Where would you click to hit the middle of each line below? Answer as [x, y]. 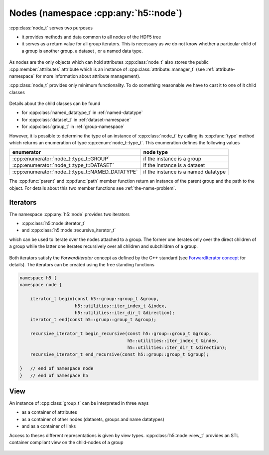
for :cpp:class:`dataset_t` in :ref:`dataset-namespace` [76, 119]
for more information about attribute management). [88, 76]
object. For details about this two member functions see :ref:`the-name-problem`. [93, 188]
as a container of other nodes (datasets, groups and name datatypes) [93, 419]
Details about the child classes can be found [55, 104]
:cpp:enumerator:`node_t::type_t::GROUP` [61, 159]
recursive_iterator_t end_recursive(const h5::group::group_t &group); [120, 354]
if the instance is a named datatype [185, 172]
